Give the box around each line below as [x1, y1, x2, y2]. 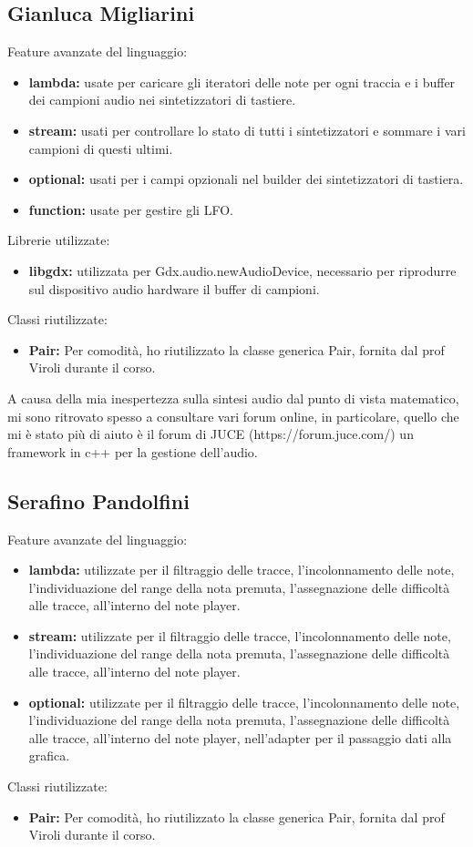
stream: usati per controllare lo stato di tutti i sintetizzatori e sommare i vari [28, 120, 466, 139]
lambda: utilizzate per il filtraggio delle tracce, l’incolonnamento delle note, [28, 560, 455, 579]
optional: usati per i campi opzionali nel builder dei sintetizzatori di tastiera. [28, 169, 464, 189]
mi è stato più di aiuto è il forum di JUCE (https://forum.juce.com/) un [7, 424, 414, 444]
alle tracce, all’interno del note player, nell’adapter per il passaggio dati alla [28, 728, 452, 747]
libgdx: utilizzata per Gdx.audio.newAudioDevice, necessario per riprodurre [28, 260, 457, 280]
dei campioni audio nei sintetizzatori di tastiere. [28, 90, 296, 109]
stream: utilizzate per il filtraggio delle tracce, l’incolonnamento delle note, [28, 626, 451, 645]
